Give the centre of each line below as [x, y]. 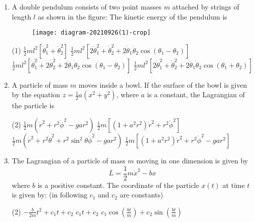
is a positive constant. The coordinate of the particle [118, 185]
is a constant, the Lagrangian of [196, 94]
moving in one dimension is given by [192, 161]
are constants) [141, 195]
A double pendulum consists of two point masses [87, 7]
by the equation [36, 94]
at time [234, 185]
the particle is [33, 105]
